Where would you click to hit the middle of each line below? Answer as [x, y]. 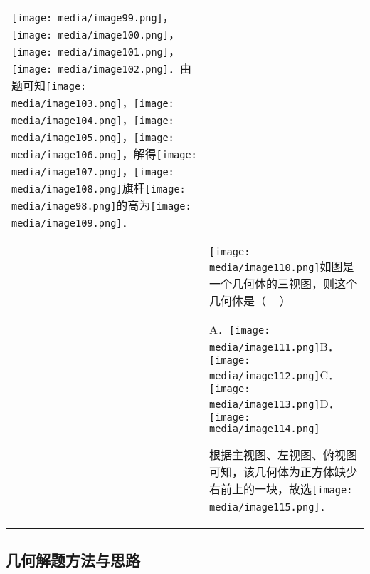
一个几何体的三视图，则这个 [284, 283]
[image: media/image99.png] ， [93, 17]
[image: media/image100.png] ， [96, 34]
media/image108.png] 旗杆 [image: [99, 188]
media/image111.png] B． [274, 346]
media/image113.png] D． [275, 403]
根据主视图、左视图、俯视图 [284, 455]
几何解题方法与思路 [73, 560]
